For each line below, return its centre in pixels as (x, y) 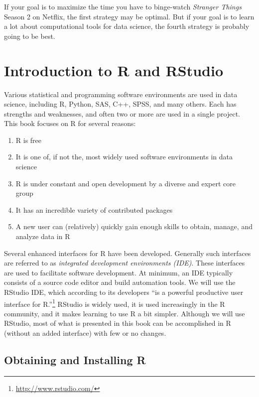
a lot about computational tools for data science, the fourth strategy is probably (127, 26)
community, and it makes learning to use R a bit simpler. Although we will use (125, 313)
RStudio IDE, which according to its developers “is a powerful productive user (124, 292)
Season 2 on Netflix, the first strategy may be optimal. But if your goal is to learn (129, 16)
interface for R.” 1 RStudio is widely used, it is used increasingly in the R (115, 303)
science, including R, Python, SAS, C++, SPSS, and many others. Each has (120, 104)
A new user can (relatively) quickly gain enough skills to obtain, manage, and (134, 226)
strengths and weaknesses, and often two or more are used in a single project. (122, 113)
